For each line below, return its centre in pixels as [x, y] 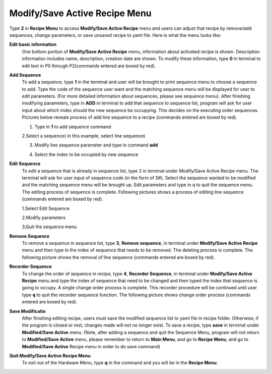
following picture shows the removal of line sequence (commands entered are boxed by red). [118, 257]
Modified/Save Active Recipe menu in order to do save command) [91, 346]
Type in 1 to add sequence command [73, 127]
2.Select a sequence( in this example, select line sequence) [84, 136]
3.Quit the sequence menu [49, 227]
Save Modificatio [27, 311]
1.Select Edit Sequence [46, 208]
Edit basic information [33, 44]
